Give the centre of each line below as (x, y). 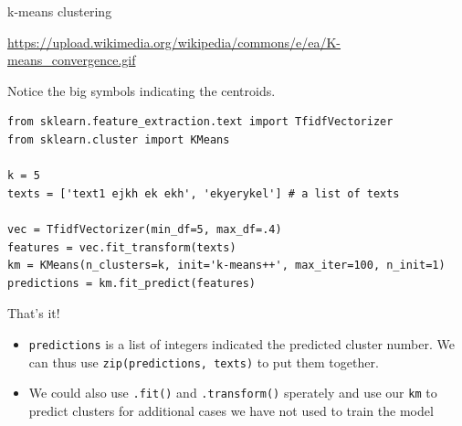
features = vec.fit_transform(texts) (122, 247)
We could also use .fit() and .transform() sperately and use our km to (233, 393)
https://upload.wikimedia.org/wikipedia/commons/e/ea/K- (174, 42)
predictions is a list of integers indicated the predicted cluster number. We (241, 343)
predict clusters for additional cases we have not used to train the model (231, 410)
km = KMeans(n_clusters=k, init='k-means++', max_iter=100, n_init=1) (226, 266)
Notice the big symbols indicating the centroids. (142, 90)
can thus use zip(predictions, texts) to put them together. (204, 362)
